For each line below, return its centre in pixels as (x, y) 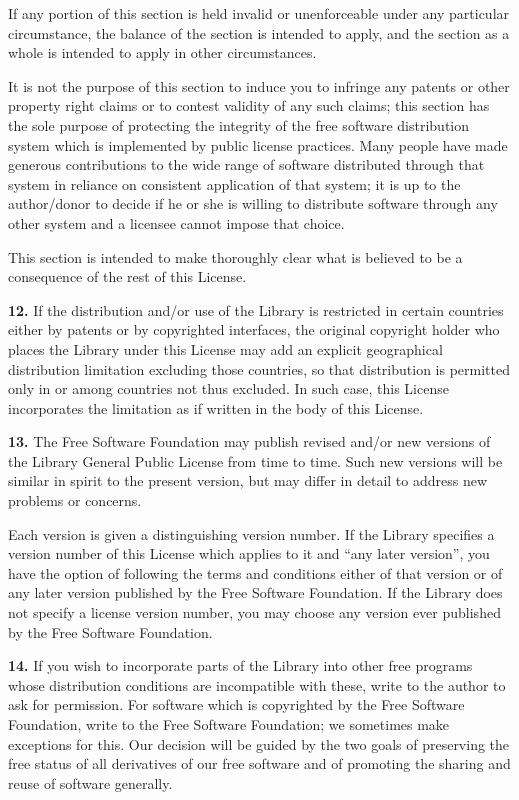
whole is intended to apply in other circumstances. (162, 52)
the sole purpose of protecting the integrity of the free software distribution (239, 124)
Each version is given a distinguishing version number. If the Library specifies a (251, 533)
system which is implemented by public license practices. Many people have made (258, 144)
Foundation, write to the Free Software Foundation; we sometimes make (229, 724)
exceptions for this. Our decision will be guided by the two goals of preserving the (259, 743)
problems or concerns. (75, 500)
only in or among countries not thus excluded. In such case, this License (228, 388)
